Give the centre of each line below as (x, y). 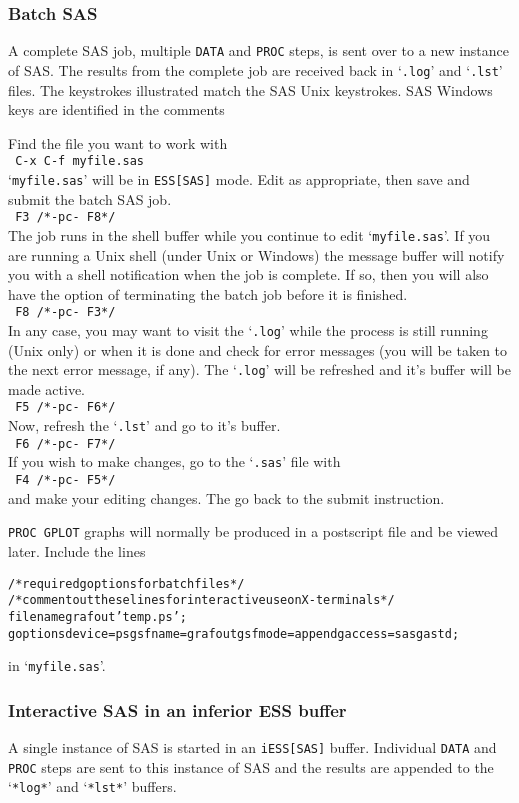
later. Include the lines (77, 551)
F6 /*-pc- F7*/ (65, 443)
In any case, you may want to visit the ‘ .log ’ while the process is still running (248, 329)
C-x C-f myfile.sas (80, 161)
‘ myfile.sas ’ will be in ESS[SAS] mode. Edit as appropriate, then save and (239, 178)
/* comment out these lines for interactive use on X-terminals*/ (201, 600)
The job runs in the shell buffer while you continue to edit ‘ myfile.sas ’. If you (249, 234)
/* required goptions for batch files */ (126, 583)
